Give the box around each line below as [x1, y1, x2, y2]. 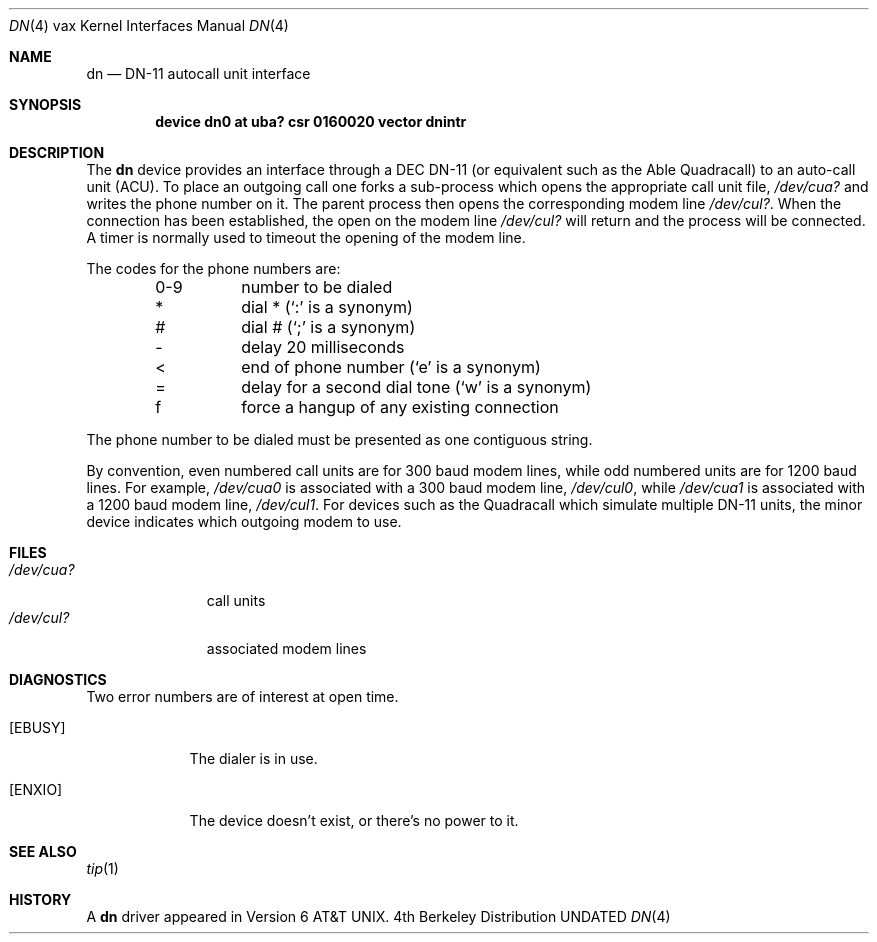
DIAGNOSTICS [9, 671, 107, 688]
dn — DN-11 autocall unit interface [86, 65, 311, 82]
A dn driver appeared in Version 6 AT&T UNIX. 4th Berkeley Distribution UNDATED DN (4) [86, 908, 671, 925]
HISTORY [9, 891, 72, 908]
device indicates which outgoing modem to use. [86, 513, 402, 530]
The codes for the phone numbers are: [86, 260, 341, 277]
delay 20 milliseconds [241, 337, 405, 357]
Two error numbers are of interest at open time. [86, 688, 399, 705]
